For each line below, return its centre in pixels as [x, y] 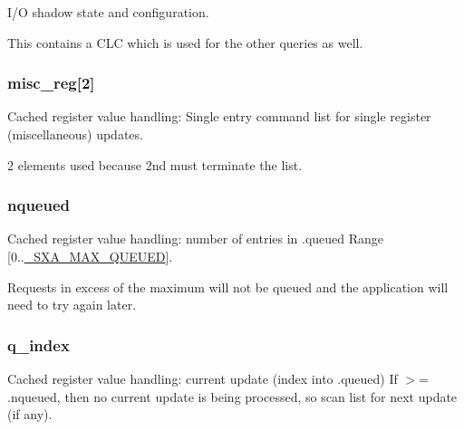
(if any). [30, 414]
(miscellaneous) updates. [75, 134]
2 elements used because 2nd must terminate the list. [155, 164]
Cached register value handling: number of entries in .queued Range [196, 239]
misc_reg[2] [51, 83]
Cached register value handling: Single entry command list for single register [219, 116]
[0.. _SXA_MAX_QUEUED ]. [90, 256]
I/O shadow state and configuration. [108, 12]
